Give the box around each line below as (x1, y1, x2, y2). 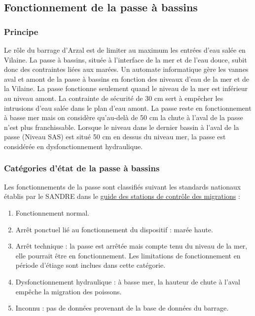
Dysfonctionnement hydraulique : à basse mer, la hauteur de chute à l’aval (15, 276, 240, 286)
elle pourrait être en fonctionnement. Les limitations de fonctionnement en (15, 250, 241, 260)
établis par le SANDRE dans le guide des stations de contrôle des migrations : (4, 191, 240, 201)
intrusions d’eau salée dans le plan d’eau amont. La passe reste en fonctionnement (4, 102, 252, 113)
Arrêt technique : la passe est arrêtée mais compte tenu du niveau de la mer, (15, 241, 248, 251)
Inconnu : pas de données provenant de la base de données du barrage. (15, 303, 229, 313)
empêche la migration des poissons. (15, 286, 122, 296)
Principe (4, 25, 38, 37)
